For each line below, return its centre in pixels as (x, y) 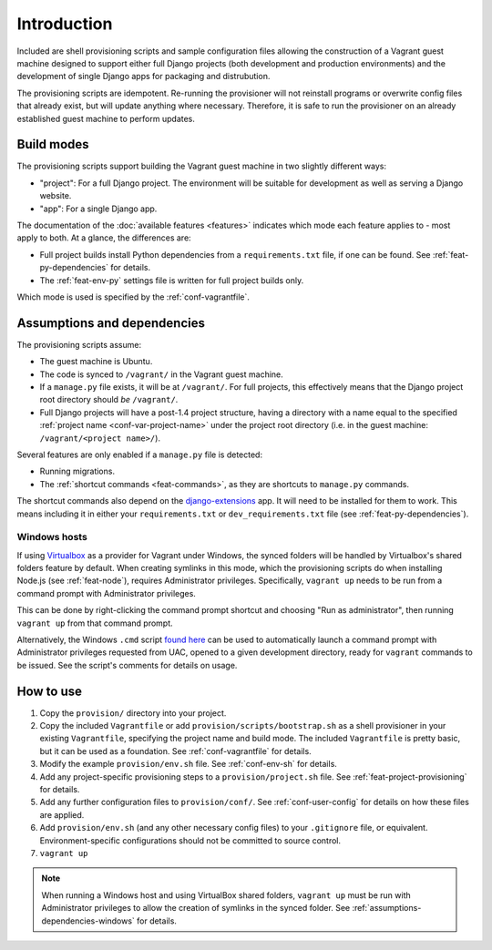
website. (56, 196)
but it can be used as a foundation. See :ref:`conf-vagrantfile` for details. (175, 751)
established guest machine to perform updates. (106, 118)
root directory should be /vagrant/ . (109, 400)
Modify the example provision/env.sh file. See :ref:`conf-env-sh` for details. (188, 764)
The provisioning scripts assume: (79, 344)
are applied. (62, 814)
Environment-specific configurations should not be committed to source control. (190, 840)
